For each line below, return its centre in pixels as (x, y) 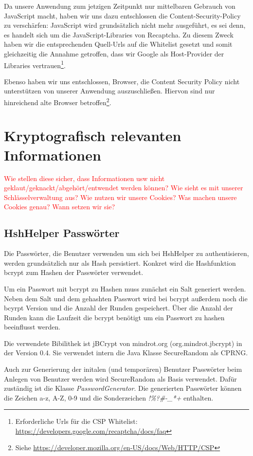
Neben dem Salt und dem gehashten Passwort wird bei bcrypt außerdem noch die (126, 298)
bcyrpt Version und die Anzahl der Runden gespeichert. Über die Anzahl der (118, 308)
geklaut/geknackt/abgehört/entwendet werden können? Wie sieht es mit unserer (124, 188)
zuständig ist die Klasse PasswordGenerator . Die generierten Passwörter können (123, 388)
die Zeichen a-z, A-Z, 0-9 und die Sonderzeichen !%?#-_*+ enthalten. (109, 397)
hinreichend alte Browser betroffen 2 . (58, 101)
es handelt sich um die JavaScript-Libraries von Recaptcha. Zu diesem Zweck (119, 34)
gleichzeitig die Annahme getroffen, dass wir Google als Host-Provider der (114, 53)
